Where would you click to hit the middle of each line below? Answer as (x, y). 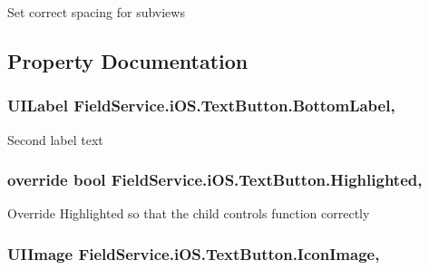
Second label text (55, 139)
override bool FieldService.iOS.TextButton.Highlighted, (215, 180)
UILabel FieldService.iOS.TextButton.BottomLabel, (201, 106)
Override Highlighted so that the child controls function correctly (189, 213)
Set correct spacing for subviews (96, 12)
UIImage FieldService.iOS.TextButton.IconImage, (194, 253)
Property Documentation (128, 60)
